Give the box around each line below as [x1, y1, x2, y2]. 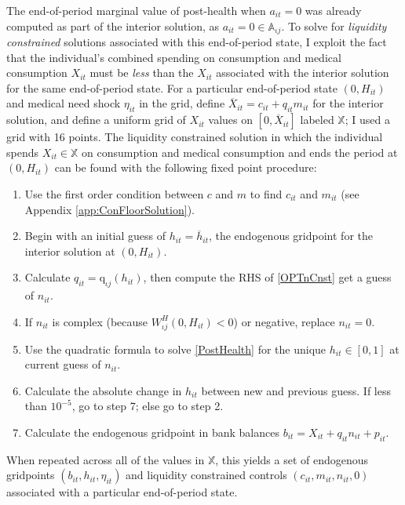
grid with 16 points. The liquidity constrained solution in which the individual [6, 129, 383, 145]
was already [305, 2, 362, 18]
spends [6, 144, 38, 160]
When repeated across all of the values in [6, 451, 205, 467]
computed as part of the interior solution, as [6, 17, 220, 34]
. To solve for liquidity [281, 17, 387, 34]
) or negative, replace [233, 313, 335, 329]
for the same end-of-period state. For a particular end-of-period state [6, 79, 337, 96]
